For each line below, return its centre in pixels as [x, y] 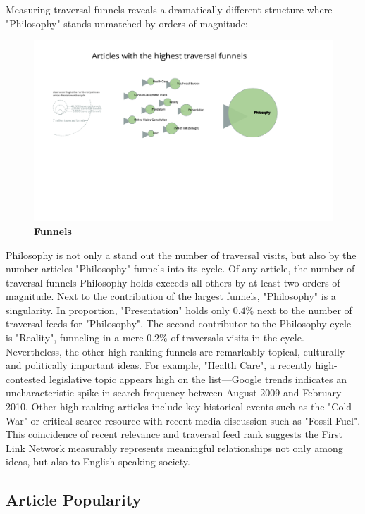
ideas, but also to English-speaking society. [98, 462]
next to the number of [304, 309]
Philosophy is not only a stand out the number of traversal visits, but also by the [181, 255]
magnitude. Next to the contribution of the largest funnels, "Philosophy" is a [171, 296]
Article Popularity [74, 500]
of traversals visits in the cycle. [237, 338]
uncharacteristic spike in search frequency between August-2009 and [153, 393]
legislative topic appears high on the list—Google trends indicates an [198, 378]
